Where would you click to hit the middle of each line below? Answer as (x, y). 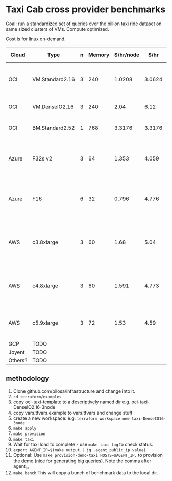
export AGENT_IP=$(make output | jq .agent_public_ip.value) (80, 450)
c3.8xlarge (45, 242)
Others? (18, 360)
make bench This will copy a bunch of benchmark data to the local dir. (85, 473)
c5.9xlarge (45, 323)
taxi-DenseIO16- (149, 418)
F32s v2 (42, 158)
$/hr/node (127, 55)
